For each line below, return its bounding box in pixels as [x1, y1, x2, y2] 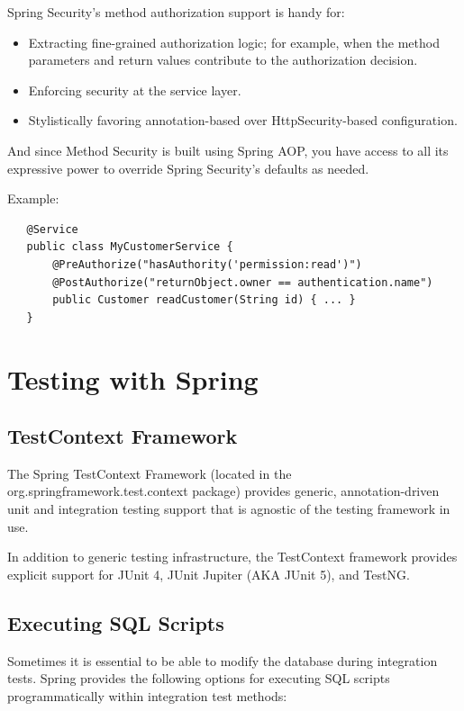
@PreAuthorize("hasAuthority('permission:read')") [52, 257, 362, 271]
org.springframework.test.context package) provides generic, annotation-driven [7, 481, 440, 500]
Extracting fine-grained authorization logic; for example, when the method [28, 32, 440, 51]
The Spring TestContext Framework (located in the [7, 463, 292, 482]
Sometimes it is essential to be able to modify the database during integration [7, 651, 438, 670]
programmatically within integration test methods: [7, 686, 287, 705]
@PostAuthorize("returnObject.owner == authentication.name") [52, 275, 433, 289]
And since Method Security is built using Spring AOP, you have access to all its [7, 140, 449, 159]
